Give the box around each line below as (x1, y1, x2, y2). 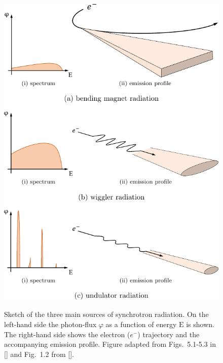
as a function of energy (105, 319, 177, 329)
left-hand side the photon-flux (4, 319, 97, 329)
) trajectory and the (137, 329, 200, 339)
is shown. (186, 319, 214, 329)
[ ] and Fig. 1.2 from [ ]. (4, 348, 74, 359)
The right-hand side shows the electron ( (4, 329, 130, 339)
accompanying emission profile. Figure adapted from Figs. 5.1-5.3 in (4, 339, 216, 349)
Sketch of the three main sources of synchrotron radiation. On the (4, 309, 209, 319)
